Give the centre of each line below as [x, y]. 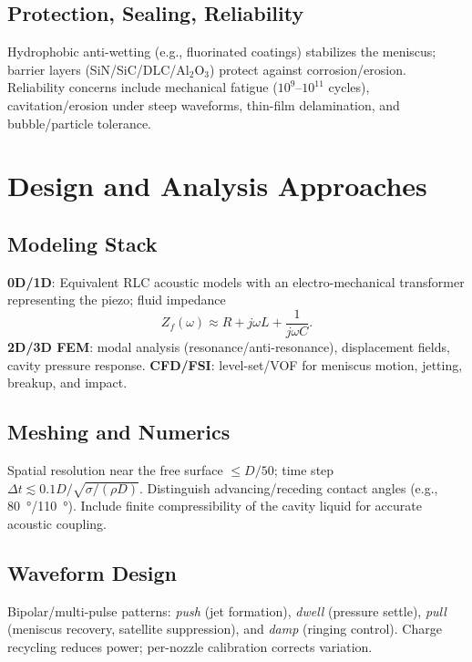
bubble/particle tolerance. [79, 123]
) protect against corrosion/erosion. [308, 69]
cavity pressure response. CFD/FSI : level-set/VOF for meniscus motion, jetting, [235, 364]
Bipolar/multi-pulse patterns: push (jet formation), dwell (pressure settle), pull [227, 610]
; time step [304, 469]
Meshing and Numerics [119, 432]
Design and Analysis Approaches [217, 186]
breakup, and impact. [67, 383]
